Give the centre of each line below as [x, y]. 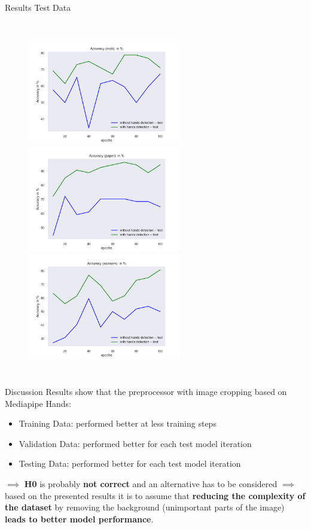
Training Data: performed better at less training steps [118, 423]
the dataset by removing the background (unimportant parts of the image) [145, 507]
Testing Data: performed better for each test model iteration [130, 463]
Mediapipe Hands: [38, 403]
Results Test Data [38, 7]
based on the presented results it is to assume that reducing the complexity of [155, 495]
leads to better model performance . [79, 519]
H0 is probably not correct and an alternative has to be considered [151, 484]
